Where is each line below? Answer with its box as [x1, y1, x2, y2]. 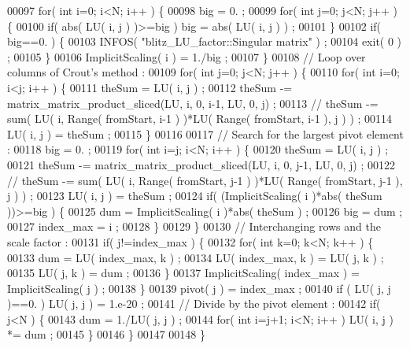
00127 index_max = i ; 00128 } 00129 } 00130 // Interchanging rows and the [7, 218, 381, 235]
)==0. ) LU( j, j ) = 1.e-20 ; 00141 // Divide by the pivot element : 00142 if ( [7, 295, 381, 312]
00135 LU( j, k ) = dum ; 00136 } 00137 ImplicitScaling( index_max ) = [7, 265, 360, 281]
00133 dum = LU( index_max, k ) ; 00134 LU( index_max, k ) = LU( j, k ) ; [7, 249, 384, 265]
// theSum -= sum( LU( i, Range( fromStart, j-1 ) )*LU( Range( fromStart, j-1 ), [7, 172, 403, 188]
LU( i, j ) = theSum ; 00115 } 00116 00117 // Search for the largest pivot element [7, 125, 404, 142]
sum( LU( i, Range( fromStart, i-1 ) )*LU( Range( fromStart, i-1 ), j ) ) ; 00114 [7, 110, 393, 127]
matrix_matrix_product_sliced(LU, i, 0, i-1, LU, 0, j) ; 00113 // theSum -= [7, 94, 379, 111]
